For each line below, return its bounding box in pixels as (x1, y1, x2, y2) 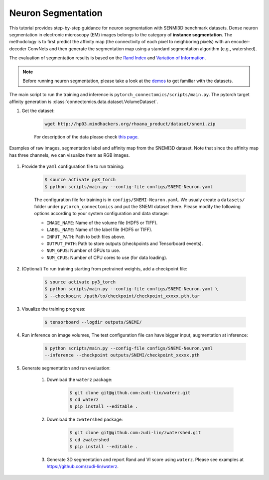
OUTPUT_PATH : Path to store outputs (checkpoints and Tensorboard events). (46, 240, 203, 246)
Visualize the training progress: (21, 306, 86, 312)
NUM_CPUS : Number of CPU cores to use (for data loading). (46, 254, 168, 260)
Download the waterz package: (46, 376, 113, 382)
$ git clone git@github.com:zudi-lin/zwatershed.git (69, 430, 201, 436)
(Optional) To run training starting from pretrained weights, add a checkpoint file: (21, 266, 188, 272)
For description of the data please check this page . (34, 134, 139, 140)
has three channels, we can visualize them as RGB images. (9, 152, 130, 158)
